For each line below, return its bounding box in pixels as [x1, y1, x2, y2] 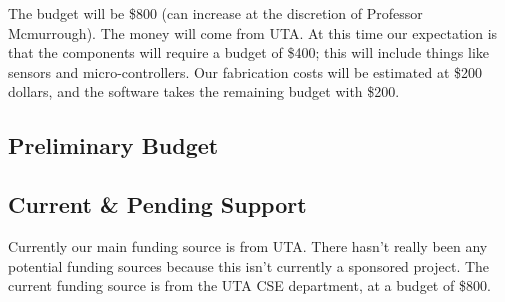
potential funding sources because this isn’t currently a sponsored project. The [8, 255, 490, 276]
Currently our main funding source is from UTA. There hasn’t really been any [8, 235, 488, 256]
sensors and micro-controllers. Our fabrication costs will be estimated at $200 [8, 61, 483, 82]
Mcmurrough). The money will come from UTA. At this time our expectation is [8, 22, 498, 43]
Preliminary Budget [8, 130, 219, 161]
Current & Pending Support [8, 189, 307, 220]
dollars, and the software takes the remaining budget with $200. [8, 81, 400, 102]
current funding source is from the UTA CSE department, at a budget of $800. [8, 275, 491, 296]
